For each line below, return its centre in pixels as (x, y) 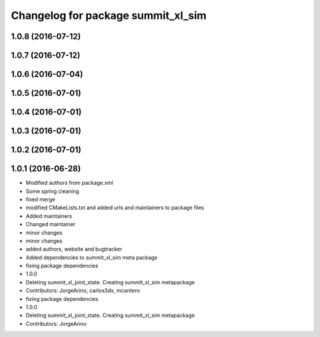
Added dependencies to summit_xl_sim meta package (92, 257)
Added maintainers (49, 216)
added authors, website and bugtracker (74, 249)
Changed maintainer (51, 224)
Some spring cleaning (52, 191)
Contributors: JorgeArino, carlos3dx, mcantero (83, 291)
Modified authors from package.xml (70, 183)
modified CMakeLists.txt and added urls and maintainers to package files (115, 208)
